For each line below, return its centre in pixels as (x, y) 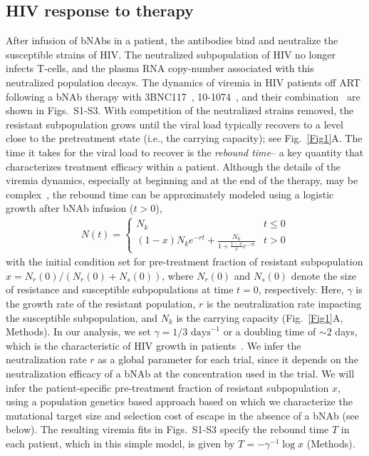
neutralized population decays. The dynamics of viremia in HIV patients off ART (183, 82)
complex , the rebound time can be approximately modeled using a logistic (170, 194)
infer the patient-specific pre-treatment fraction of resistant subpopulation (167, 387)
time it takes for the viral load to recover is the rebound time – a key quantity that (185, 152)
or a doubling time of (270, 331)
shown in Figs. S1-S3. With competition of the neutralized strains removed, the (180, 110)
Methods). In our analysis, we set (78, 331)
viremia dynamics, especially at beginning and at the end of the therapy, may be (182, 180)
